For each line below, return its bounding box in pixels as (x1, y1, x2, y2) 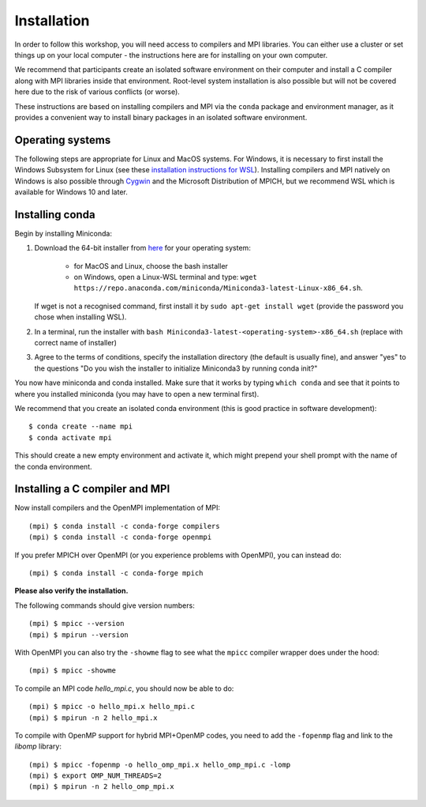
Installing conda (14, 208, 95, 221)
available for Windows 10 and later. (14, 187, 128, 197)
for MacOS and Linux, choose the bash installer (73, 261, 229, 270)
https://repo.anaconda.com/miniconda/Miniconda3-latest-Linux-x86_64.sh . (73, 283, 363, 292)
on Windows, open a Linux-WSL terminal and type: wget (73, 273, 258, 282)
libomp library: (14, 741, 62, 751)
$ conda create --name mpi (28, 422, 133, 431)
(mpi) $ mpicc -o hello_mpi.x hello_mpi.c (28, 702, 196, 711)
